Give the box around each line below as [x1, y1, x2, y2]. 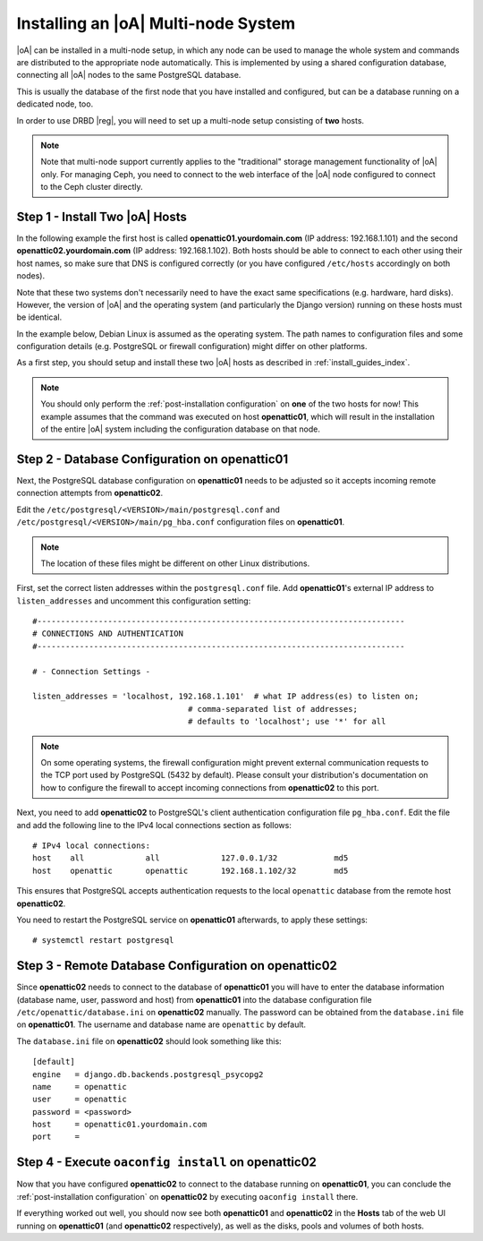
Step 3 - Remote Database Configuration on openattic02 [16, 958, 337, 973]
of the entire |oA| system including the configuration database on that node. [40, 424, 321, 434]
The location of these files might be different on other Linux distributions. [40, 558, 310, 569]
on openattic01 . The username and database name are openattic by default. [16, 1019, 307, 1030]
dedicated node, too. [16, 98, 94, 109]
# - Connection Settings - [32, 666, 151, 676]
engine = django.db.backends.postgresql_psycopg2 [32, 1069, 264, 1079]
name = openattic [32, 1082, 127, 1091]
